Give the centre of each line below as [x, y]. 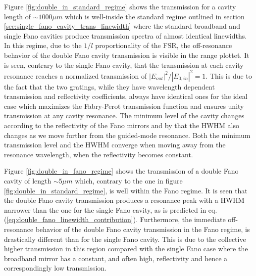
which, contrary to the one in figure [129, 181]
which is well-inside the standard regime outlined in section [154, 16]
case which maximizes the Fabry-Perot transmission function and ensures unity [124, 106]
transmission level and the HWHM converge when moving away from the [115, 145]
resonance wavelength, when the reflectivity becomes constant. [99, 154]
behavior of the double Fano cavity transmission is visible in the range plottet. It [127, 55]
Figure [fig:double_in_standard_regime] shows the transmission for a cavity [120, 6]
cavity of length [28, 181]
